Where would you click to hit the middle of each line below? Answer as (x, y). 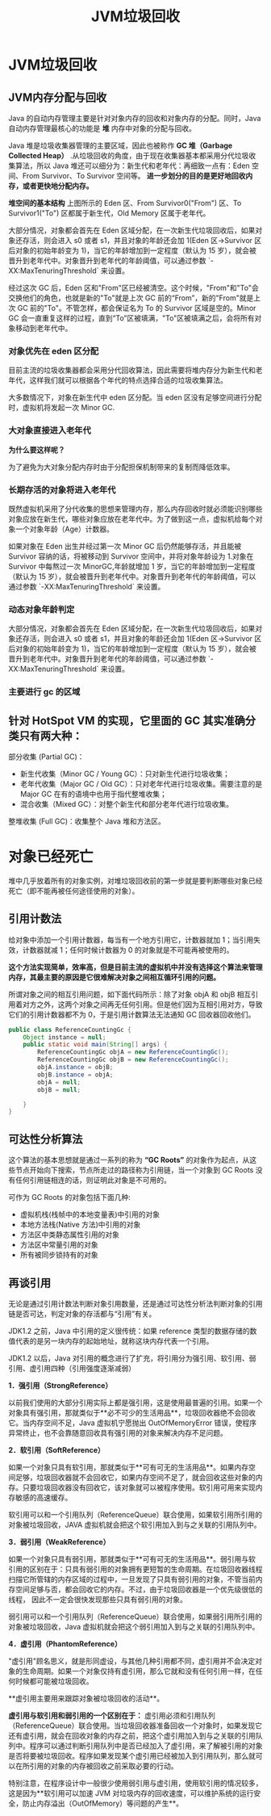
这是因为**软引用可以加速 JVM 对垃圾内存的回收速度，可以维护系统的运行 (131, 1793)
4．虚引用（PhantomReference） (65, 1643)
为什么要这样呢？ (37, 450)
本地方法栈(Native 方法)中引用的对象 (80, 1225)
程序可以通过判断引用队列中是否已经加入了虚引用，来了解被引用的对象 (146, 1746)
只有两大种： (51, 736)
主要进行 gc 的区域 (44, 692)
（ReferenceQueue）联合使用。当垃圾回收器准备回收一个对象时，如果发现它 (135, 1726)
